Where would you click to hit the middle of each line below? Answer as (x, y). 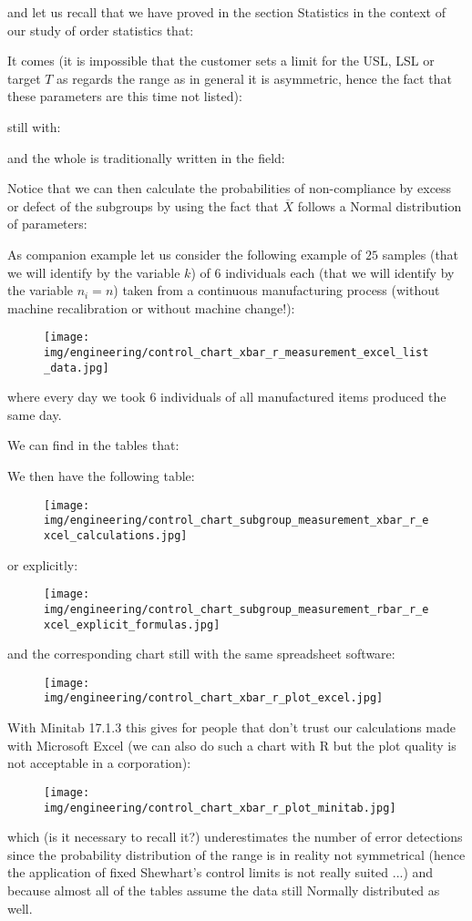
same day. (35, 414)
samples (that (421, 254)
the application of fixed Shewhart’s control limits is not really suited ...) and (221, 872)
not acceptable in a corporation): (99, 763)
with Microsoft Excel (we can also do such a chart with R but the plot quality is (232, 745)
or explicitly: (43, 564)
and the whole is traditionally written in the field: (146, 157)
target (24, 78)
